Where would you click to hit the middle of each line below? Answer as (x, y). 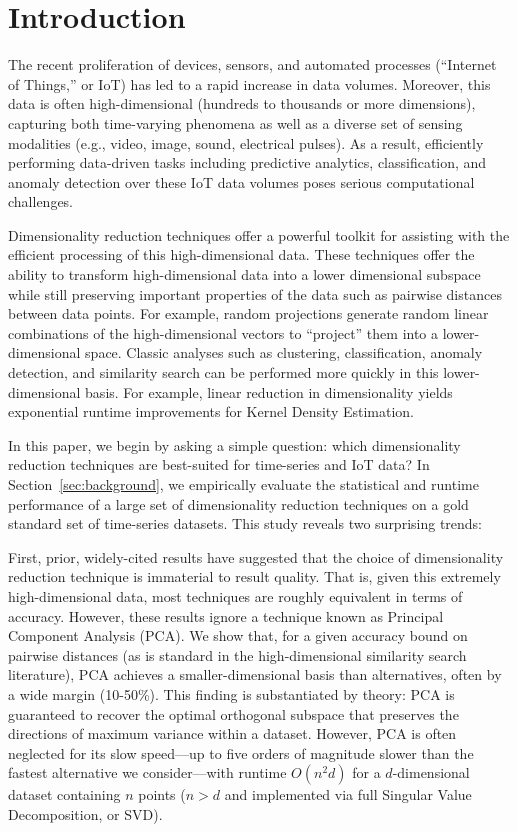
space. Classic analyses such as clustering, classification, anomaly (284, 352)
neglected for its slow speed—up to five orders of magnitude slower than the (241, 752)
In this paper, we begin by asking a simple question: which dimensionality (234, 444)
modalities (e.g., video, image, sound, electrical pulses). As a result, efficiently (246, 142)
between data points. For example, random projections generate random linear (248, 313)
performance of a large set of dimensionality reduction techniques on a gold (238, 503)
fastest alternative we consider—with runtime (147, 772)
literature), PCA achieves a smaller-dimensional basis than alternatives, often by (255, 674)
